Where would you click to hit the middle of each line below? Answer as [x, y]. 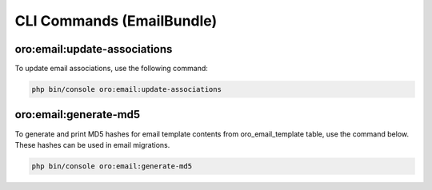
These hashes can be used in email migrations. [92, 144]
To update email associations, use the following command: [111, 69]
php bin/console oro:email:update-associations [126, 89]
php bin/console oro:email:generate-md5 [112, 166]
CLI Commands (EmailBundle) [116, 21]
